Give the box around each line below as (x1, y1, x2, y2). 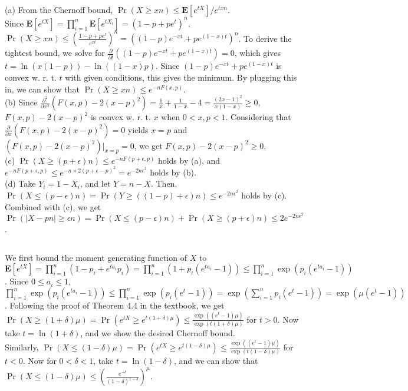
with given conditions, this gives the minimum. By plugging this (65, 71, 297, 83)
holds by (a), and (157, 154, 221, 166)
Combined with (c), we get (5, 200, 101, 213)
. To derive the (238, 32, 292, 44)
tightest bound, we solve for (5, 47, 105, 59)
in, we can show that (5, 82, 80, 95)
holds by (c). (241, 189, 287, 201)
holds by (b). (150, 165, 196, 178)
